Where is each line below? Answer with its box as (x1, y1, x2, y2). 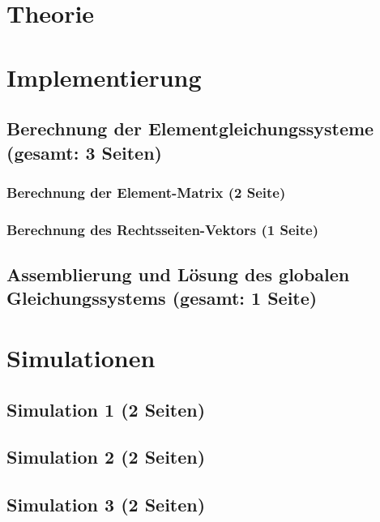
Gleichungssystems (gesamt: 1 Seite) (6, 285, 318, 310)
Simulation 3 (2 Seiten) (6, 492, 206, 517)
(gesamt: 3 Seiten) (6, 139, 162, 165)
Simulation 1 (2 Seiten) (6, 396, 206, 421)
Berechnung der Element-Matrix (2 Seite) (6, 182, 286, 202)
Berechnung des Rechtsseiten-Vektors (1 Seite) (6, 219, 318, 239)
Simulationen (6, 340, 156, 374)
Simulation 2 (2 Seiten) (6, 444, 206, 469)
